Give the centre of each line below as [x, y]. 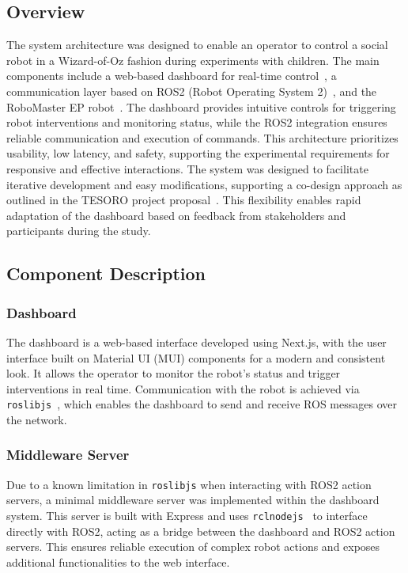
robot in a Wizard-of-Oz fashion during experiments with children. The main [193, 60]
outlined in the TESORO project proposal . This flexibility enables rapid [184, 200]
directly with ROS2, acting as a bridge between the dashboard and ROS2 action [201, 531]
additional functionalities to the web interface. [118, 562]
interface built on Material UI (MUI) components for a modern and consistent [196, 357]
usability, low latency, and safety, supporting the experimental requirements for [198, 153]
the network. [37, 419]
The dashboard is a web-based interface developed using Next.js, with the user [196, 342]
